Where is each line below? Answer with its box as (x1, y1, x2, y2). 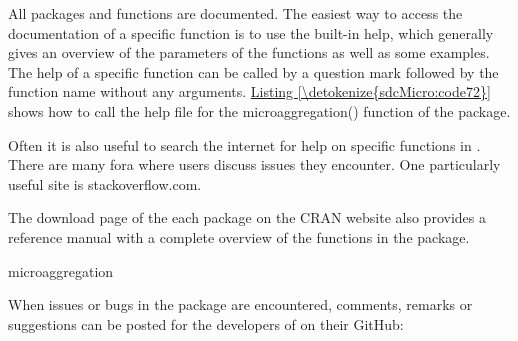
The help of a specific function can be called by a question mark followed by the (8, 61, 499, 82)
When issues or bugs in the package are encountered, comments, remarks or (8, 294, 473, 315)
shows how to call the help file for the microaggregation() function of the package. (8, 100, 511, 121)
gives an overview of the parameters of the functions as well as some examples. (8, 42, 490, 63)
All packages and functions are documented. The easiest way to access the (8, 3, 463, 23)
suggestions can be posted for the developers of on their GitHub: (8, 313, 404, 334)
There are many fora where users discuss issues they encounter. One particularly (8, 154, 501, 175)
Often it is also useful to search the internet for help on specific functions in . (8, 134, 481, 155)
